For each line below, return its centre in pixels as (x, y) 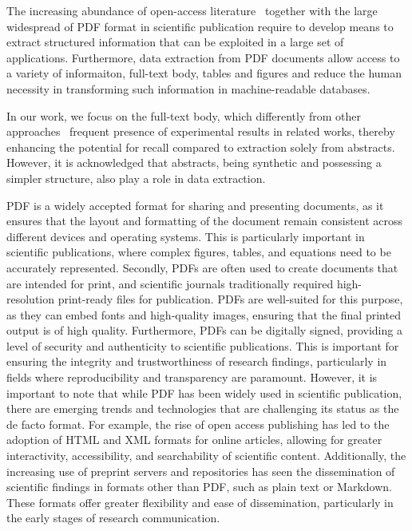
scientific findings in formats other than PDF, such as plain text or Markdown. (199, 487)
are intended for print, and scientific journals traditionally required (170, 283)
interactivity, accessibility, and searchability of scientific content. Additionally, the (206, 456)
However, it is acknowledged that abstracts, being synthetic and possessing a (194, 162)
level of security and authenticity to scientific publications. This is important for (203, 345)
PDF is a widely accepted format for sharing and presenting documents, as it (195, 205)
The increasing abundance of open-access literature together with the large (192, 10)
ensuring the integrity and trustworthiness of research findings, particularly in (197, 361)
